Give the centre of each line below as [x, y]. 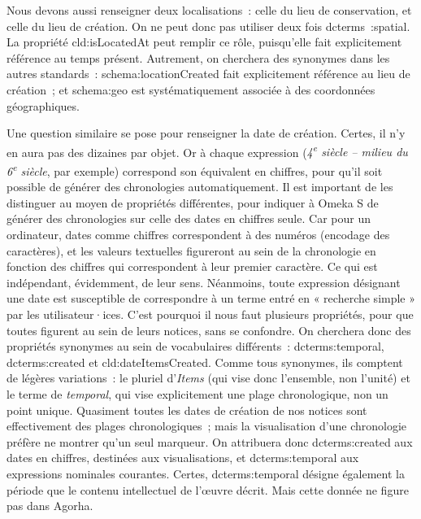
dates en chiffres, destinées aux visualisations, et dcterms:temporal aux [183, 458]
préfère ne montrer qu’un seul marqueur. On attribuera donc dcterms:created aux [210, 441]
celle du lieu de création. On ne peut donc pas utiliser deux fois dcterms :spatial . [208, 26]
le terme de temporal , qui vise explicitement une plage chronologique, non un [197, 393]
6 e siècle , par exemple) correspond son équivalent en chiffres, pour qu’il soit [195, 170]
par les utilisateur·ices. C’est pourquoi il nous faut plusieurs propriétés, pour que [210, 314]
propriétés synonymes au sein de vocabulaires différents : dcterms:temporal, [195, 346]
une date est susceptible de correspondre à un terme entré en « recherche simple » [211, 298]
